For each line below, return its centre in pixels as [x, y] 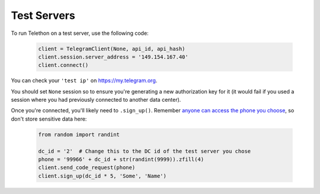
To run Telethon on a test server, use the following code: [80, 33]
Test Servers [43, 15]
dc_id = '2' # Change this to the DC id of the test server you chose [145, 151]
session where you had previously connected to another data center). [96, 100]
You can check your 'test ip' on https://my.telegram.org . [84, 80]
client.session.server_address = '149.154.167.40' [113, 57]
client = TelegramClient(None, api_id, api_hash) [112, 48]
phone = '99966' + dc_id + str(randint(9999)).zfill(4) [121, 159]
